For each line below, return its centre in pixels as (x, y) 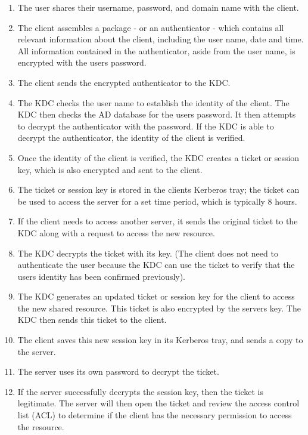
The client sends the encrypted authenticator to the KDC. (124, 82)
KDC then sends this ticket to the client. (92, 320)
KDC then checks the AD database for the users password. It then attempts (157, 114)
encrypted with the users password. (82, 62)
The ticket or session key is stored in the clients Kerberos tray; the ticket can (158, 189)
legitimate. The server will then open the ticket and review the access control (158, 403)
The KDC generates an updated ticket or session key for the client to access (156, 296)
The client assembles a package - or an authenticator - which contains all (151, 27)
